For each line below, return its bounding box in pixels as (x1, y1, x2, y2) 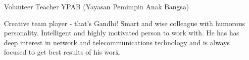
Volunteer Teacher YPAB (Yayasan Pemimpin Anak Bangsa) (4, 1, 189, 11)
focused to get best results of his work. (4, 47, 121, 57)
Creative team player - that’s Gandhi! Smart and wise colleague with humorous (4, 18, 245, 28)
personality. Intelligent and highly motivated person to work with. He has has (4, 28, 240, 38)
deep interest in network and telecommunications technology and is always (4, 37, 230, 47)
